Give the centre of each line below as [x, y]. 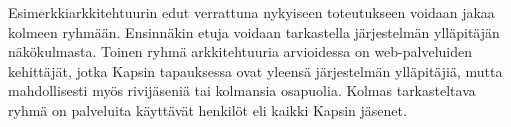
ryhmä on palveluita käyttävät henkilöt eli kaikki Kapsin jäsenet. [207, 109]
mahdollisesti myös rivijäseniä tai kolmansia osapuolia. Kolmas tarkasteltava [242, 90]
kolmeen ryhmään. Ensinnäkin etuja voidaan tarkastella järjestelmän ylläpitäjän [254, 31]
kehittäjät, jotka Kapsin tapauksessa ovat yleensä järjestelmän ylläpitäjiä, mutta [255, 70]
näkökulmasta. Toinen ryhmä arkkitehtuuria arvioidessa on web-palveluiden [240, 51]
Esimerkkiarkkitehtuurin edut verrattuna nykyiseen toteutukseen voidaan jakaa [251, 12]
